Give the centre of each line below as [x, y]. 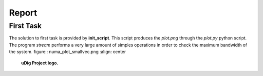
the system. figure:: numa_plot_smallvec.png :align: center [67, 52]
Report [23, 13]
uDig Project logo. [40, 63]
